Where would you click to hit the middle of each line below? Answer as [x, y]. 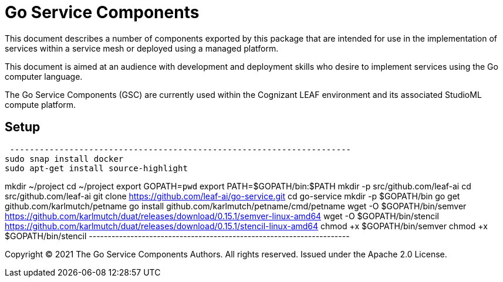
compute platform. [40, 104]
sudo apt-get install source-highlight [96, 168]
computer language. [44, 76]
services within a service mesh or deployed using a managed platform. [142, 48]
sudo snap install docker [64, 159]
